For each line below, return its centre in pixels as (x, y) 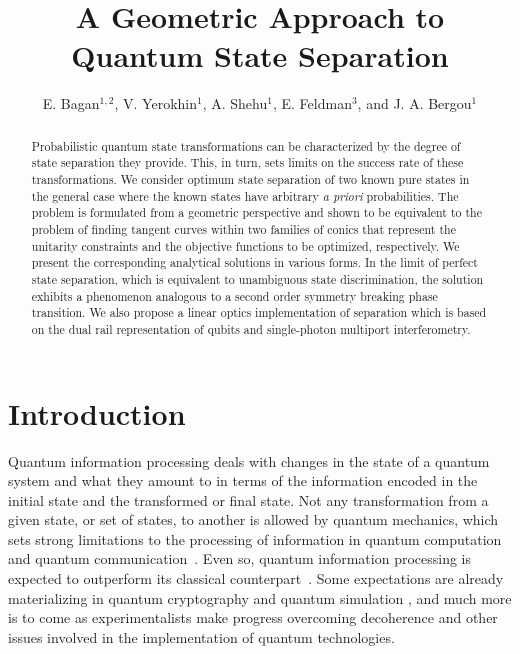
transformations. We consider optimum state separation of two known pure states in (250, 179)
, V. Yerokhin (155, 103)
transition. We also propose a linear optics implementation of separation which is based (259, 312)
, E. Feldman (312, 103)
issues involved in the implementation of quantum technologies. (201, 636)
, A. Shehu (235, 103)
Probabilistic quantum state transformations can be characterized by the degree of (246, 145)
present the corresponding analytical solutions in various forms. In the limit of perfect (254, 262)
